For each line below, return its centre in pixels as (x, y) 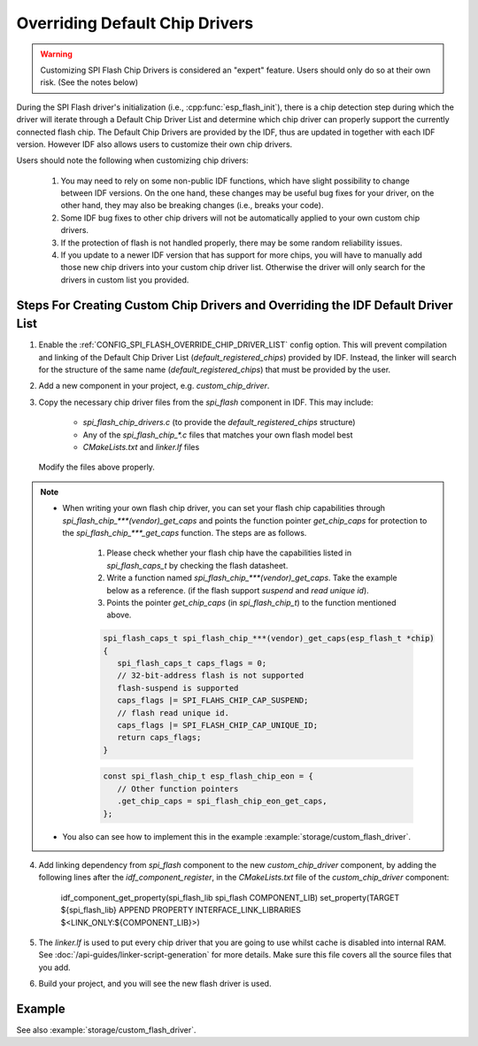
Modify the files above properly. (96, 467)
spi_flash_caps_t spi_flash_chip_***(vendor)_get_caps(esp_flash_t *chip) (269, 639)
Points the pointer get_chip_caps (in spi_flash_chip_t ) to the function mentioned (251, 602)
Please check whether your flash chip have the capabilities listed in (229, 553)
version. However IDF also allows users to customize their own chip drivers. (154, 144)
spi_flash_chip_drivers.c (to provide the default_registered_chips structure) (219, 422)
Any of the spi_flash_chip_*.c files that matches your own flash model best (218, 435)
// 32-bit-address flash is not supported (210, 676)
